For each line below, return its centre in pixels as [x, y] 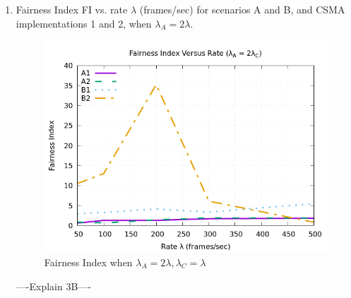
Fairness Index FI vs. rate [72, 9]
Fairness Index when [88, 262]
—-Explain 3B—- [53, 286]
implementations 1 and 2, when [84, 23]
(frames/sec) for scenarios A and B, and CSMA [242, 9]
